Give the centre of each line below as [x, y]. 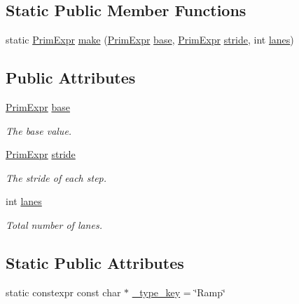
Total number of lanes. [54, 224]
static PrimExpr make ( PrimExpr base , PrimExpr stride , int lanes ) [150, 40]
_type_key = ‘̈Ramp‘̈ [179, 292]
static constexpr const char [63, 292]
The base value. [39, 130]
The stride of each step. [56, 177]
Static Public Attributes [95, 262]
